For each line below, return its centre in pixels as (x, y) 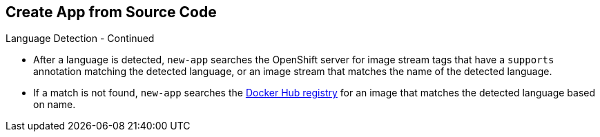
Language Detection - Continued (80, 39)
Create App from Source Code (111, 12)
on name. (55, 105)
